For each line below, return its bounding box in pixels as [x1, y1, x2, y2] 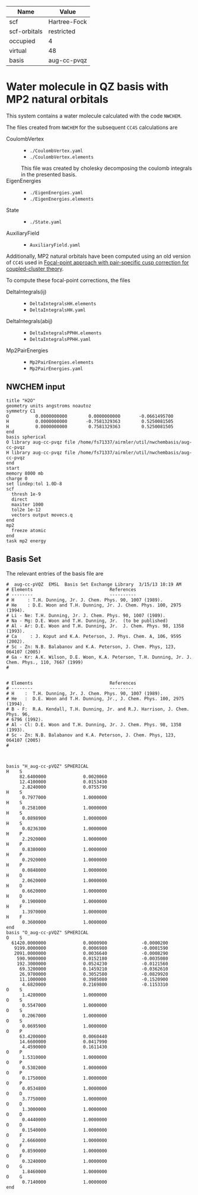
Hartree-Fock [48, 18, 87, 26]
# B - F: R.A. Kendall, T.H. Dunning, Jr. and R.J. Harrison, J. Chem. [6, 706, 190, 712]
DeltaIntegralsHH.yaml [29, 307, 86, 313]
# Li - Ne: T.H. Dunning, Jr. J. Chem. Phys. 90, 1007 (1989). [6, 612, 166, 618]
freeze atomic [11, 527, 46, 533]
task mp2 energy [6, 538, 46, 544]
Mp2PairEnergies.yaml [29, 365, 83, 372]
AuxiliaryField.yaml [29, 242, 81, 248]
